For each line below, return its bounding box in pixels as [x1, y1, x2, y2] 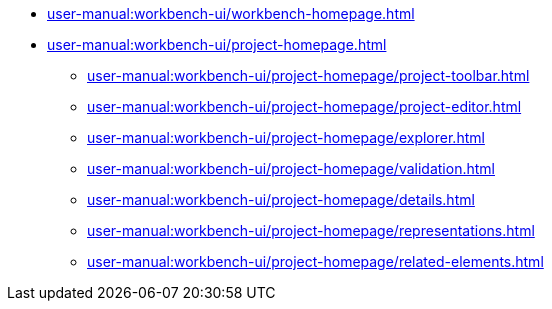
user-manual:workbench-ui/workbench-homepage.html [47, 5, 415, 22]
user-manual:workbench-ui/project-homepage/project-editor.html [87, 98, 522, 115]
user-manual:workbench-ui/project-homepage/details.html [87, 191, 475, 208]
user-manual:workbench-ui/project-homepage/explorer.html [87, 129, 485, 146]
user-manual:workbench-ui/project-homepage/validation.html [87, 160, 495, 177]
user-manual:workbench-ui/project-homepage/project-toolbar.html [87, 67, 530, 84]
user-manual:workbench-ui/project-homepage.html [47, 36, 387, 53]
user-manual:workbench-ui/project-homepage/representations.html [87, 222, 535, 239]
